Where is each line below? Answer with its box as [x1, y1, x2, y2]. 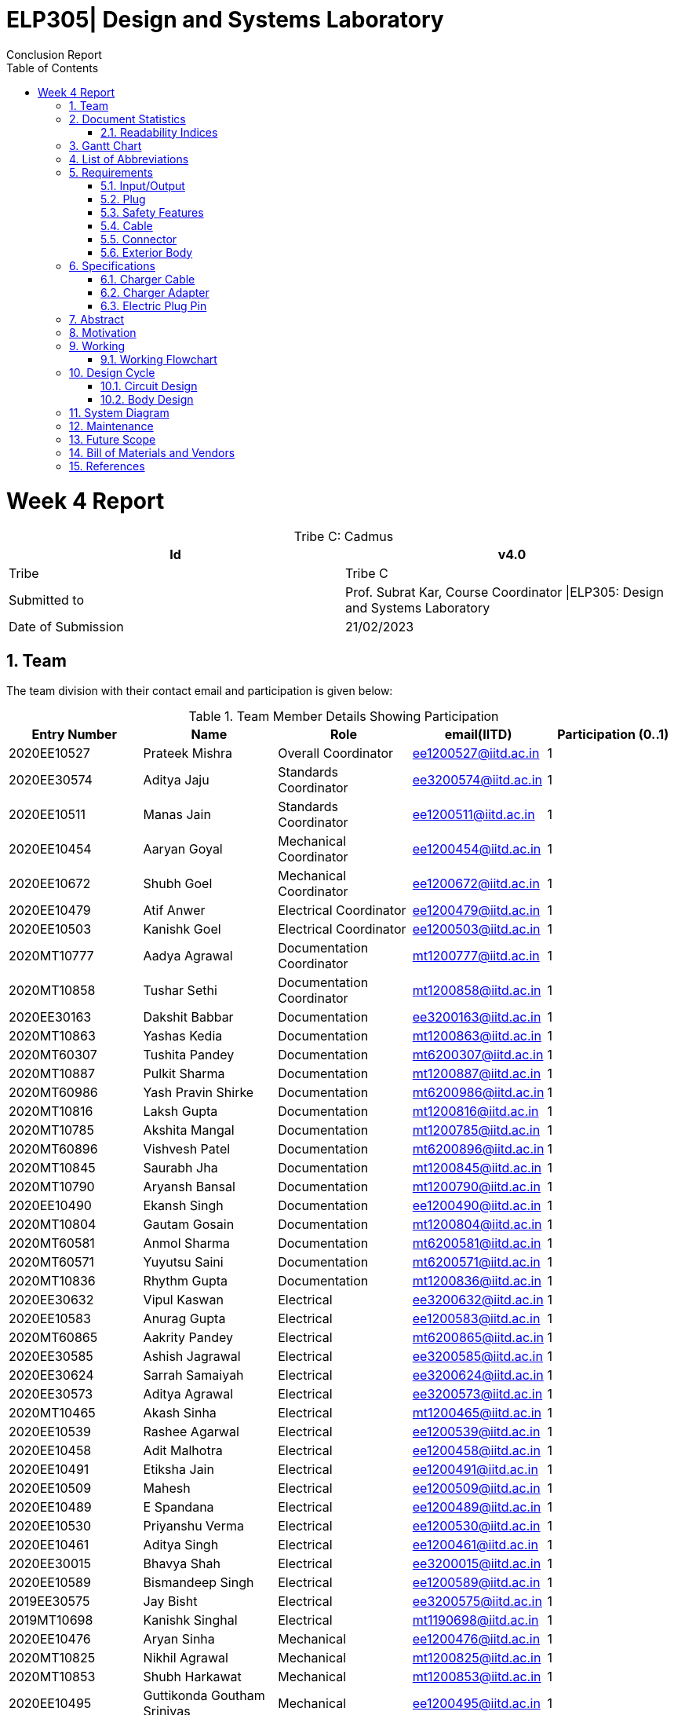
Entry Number [31, 726, 118, 743]
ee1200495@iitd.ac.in [412, 1695, 541, 1712]
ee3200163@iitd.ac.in [412, 1009, 541, 1026]
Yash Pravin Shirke [143, 1084, 254, 1101]
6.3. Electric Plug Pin [100, 298, 207, 313]
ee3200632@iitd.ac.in [412, 1292, 544, 1308]
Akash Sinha [143, 1405, 217, 1421]
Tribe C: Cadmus [293, 528, 394, 545]
